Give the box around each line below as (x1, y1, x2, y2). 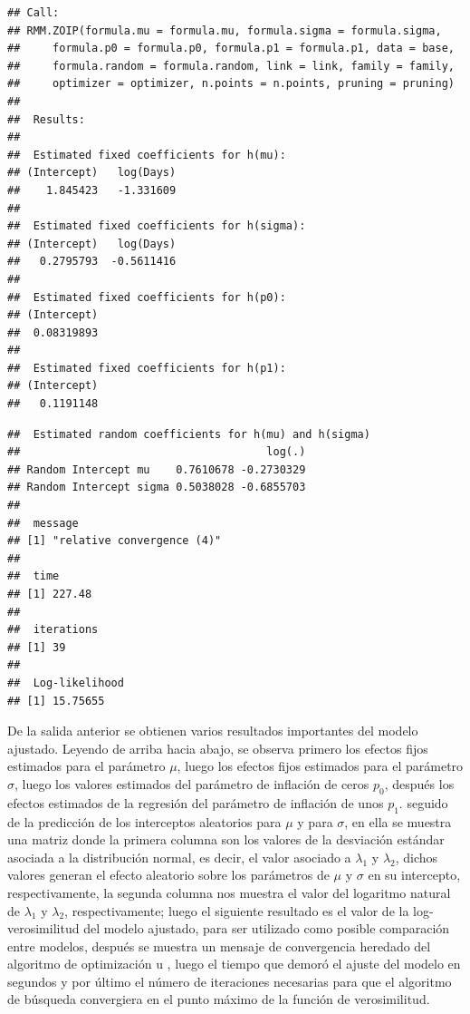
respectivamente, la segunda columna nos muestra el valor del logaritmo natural (7, 882, 451, 902)
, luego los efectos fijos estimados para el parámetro (177, 756, 464, 775)
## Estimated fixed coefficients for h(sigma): (7, 219, 306, 233)
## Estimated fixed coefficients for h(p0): (7, 290, 286, 304)
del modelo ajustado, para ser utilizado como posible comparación (83, 919, 450, 938)
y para (297, 812, 333, 831)
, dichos (395, 847, 438, 866)
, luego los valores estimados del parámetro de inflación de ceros (14, 774, 369, 793)
